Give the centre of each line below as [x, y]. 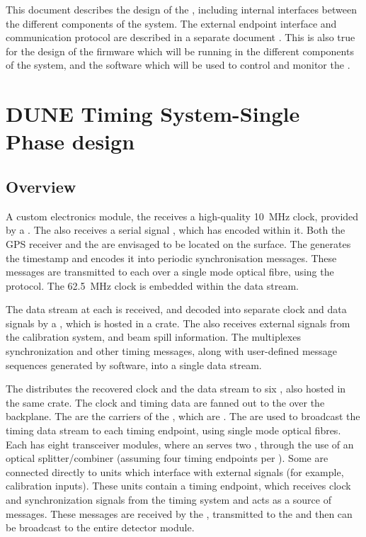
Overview [41, 186]
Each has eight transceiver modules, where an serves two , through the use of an [180, 444]
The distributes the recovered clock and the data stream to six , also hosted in [176, 389]
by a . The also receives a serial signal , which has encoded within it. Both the [176, 230]
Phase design [70, 141]
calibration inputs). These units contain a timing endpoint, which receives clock [178, 486]
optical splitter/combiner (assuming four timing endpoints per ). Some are [167, 458]
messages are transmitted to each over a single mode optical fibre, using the [170, 272]
